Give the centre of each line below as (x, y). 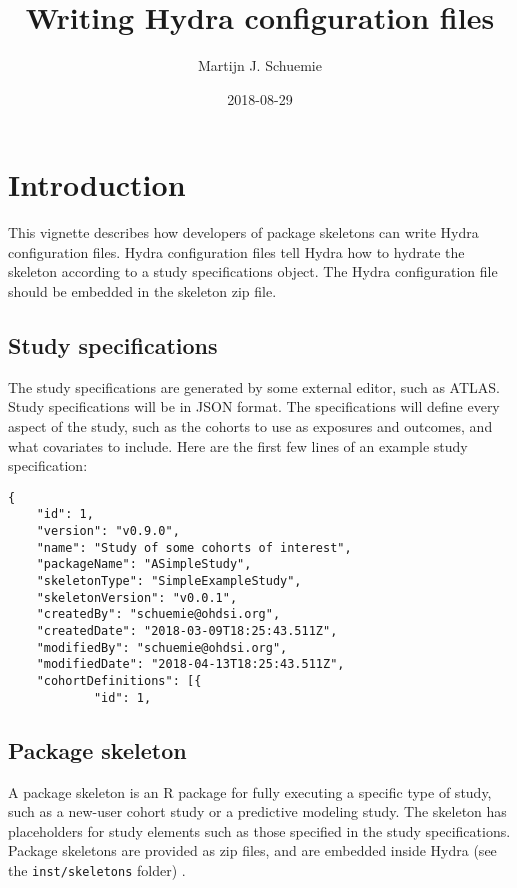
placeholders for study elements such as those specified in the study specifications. (259, 830)
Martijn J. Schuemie (260, 65)
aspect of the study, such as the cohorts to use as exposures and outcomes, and (250, 426)
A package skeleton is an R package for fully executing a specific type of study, (250, 791)
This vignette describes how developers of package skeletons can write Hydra (243, 232)
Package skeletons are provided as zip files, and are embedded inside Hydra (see (252, 850)
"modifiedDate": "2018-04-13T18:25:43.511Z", (190, 664)
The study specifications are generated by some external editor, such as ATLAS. (254, 386)
